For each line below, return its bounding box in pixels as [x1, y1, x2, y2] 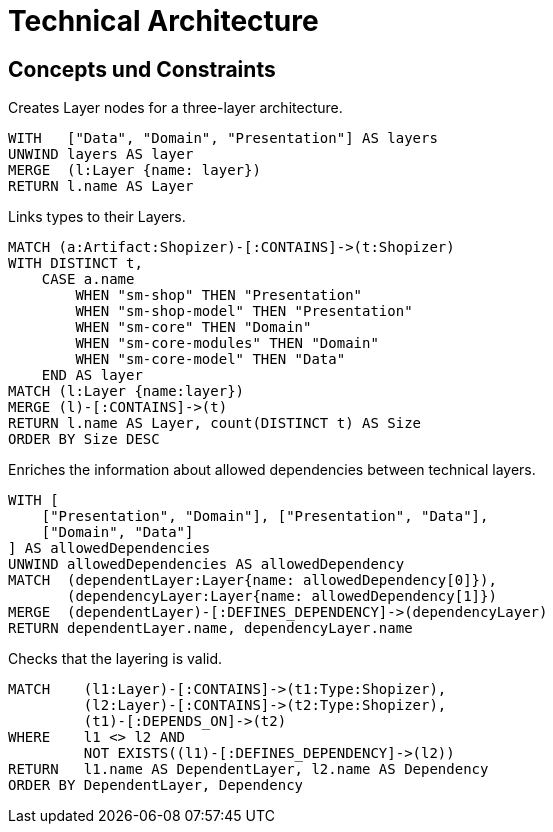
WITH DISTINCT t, [8, 255, 143, 272]
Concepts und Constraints [8, 56, 276, 82]
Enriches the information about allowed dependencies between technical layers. [8, 461, 536, 479]
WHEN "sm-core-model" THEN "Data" [75, 351, 346, 368]
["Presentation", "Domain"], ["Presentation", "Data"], [41, 508, 489, 525]
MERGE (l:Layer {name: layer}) [8, 162, 261, 179]
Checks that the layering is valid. [8, 650, 223, 668]
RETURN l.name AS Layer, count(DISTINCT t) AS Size [8, 415, 422, 432]
